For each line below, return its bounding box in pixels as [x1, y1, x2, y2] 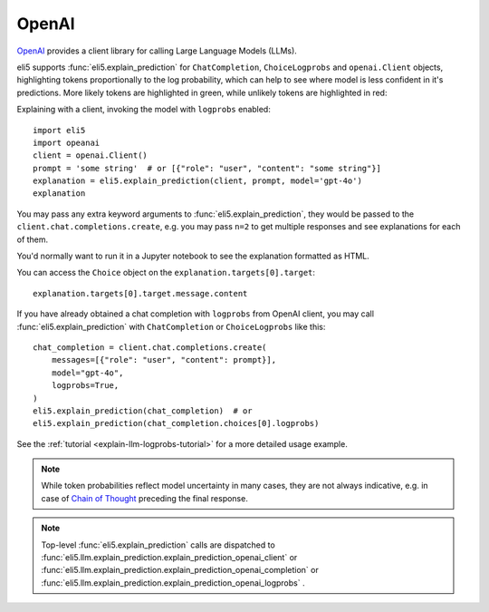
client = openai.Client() [33, 151, 149, 160]
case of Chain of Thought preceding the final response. [41, 492, 248, 503]
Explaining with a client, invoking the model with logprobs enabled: [16, 104, 271, 115]
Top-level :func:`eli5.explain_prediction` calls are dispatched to [41, 539, 275, 550]
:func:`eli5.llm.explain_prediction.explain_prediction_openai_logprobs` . [41, 577, 305, 588]
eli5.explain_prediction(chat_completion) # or [33, 405, 253, 416]
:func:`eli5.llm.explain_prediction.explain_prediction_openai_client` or [41, 552, 298, 563]
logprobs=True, [51, 381, 120, 391]
